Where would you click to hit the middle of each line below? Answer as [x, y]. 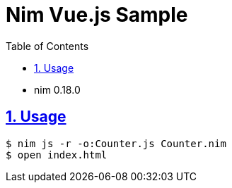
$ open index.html [57, 155]
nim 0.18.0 [57, 89]
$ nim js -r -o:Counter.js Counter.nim [116, 143]
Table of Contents [47, 46]
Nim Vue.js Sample [97, 15]
